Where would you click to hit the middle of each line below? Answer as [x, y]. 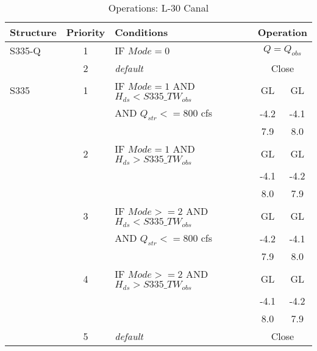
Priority [86, 32]
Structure [33, 32]
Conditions [141, 32]
